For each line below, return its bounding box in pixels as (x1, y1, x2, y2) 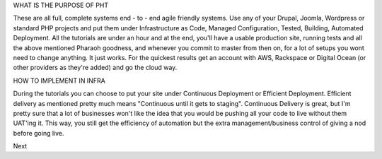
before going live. (13, 129, 64, 137)
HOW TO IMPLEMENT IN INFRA (13, 76, 105, 85)
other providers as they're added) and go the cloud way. (13, 64, 178, 72)
